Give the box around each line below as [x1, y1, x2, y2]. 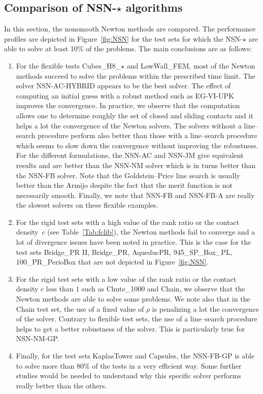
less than [46, 283, 74, 294]
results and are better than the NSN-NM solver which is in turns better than [16, 159, 256, 170]
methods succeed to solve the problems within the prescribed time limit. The [16, 70, 255, 81]
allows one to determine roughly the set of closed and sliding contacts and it [16, 110, 253, 120]
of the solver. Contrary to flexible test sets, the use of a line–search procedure [16, 313, 257, 324]
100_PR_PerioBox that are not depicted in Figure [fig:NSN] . [16, 256, 209, 267]
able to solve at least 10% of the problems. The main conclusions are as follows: [4, 43, 252, 54]
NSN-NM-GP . [16, 333, 59, 344]
